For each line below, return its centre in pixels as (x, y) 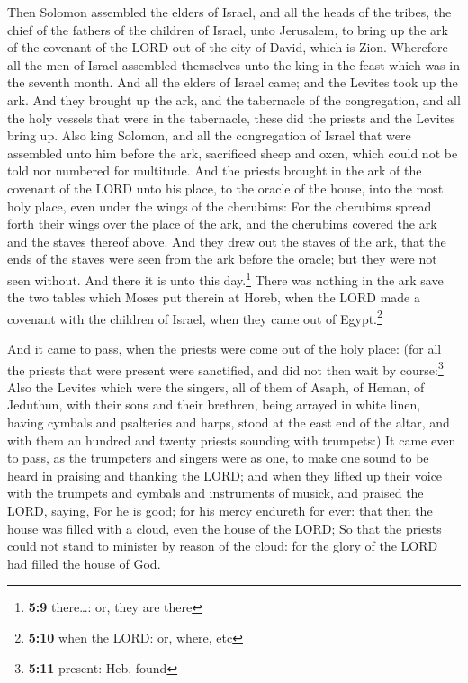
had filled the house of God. (84, 563)
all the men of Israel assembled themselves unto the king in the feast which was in (234, 64)
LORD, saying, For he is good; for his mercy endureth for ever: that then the (220, 510)
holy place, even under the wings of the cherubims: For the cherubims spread (220, 206)
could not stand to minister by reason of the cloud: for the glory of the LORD (223, 546)
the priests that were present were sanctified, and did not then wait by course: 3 (225, 368)
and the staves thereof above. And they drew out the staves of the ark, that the (227, 241)
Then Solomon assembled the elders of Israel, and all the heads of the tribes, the (229, 12)
